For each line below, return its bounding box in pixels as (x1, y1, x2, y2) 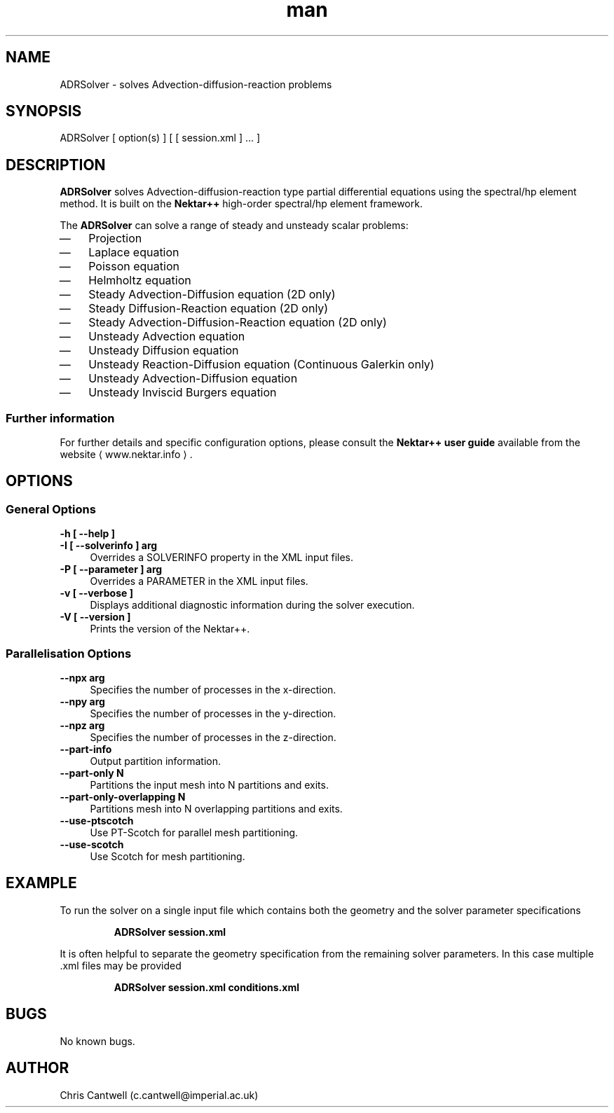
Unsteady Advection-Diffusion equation (88, 371, 298, 386)
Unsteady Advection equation (88, 329, 245, 344)
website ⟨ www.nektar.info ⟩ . (60, 448, 193, 461)
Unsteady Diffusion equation (88, 343, 239, 358)
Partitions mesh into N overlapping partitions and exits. (90, 803, 343, 815)
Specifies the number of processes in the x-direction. (90, 684, 336, 696)
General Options (6, 502, 96, 516)
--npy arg (60, 696, 105, 707)
